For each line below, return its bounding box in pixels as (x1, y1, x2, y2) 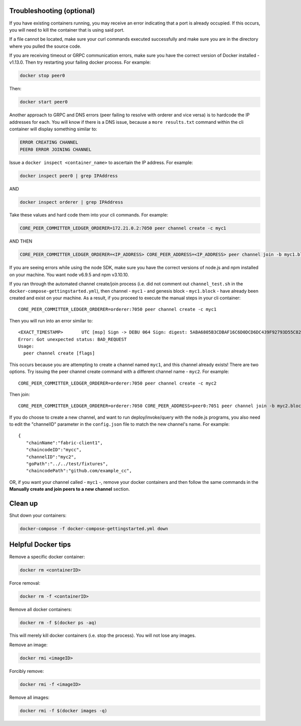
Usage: (18, 343, 35, 349)
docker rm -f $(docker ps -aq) (20, 620, 97, 625)
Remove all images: (9, 694, 50, 700)
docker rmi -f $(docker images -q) (20, 707, 107, 713)
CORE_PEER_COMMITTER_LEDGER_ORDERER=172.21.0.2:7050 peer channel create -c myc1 (20, 226, 227, 231)
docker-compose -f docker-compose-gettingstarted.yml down (20, 526, 168, 531)
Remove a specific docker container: (9, 554, 85, 560)
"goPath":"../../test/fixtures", (26, 461, 108, 467)
